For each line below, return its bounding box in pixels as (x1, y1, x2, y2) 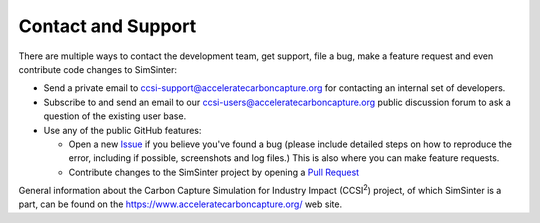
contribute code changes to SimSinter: (18, 63, 177, 75)
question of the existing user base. (43, 110, 187, 122)
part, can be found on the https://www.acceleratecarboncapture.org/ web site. (18, 198, 343, 210)
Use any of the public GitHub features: (43, 124, 202, 136)
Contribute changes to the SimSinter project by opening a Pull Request (68, 166, 360, 178)
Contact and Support (18, 15, 197, 37)
